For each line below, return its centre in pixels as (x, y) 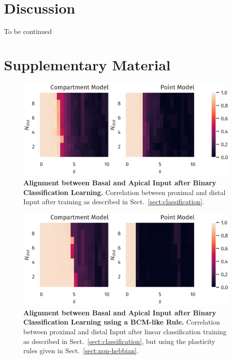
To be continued (28, 31)
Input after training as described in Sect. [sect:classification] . (114, 202)
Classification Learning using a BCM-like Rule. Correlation (122, 322)
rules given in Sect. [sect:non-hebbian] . (81, 351)
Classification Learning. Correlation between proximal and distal (125, 192)
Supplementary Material (87, 64)
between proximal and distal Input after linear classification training (125, 331)
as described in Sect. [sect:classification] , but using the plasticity (119, 341)
